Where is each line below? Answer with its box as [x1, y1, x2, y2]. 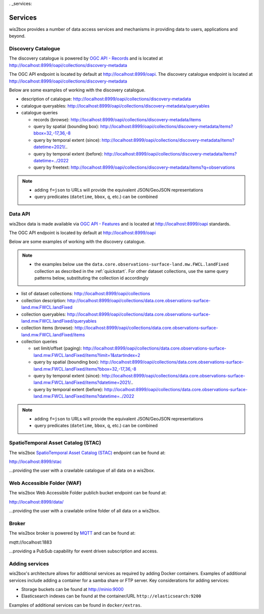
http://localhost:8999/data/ [9, 499, 64, 504]
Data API [9, 211, 30, 218]
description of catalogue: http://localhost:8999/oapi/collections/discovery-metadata [21, 96, 191, 102]
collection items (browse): [21, 325, 74, 331]
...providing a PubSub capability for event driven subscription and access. [9, 548, 158, 554]
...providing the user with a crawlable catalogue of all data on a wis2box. [9, 467, 155, 474]
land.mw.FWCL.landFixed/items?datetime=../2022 [33, 394, 134, 399]
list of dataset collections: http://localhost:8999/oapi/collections [21, 291, 151, 297]
